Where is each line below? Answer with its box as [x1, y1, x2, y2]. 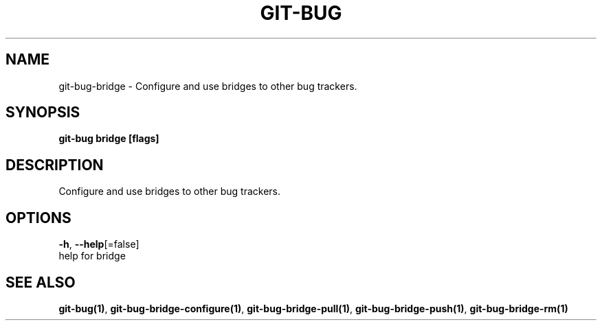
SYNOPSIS [5, 104, 80, 121]
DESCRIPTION [5, 156, 104, 174]
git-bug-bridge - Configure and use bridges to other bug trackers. [58, 80, 357, 92]
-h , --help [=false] [58, 238, 140, 251]
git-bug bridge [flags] [58, 132, 159, 145]
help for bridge [58, 250, 126, 262]
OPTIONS [5, 209, 71, 226]
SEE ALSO [5, 273, 76, 291]
